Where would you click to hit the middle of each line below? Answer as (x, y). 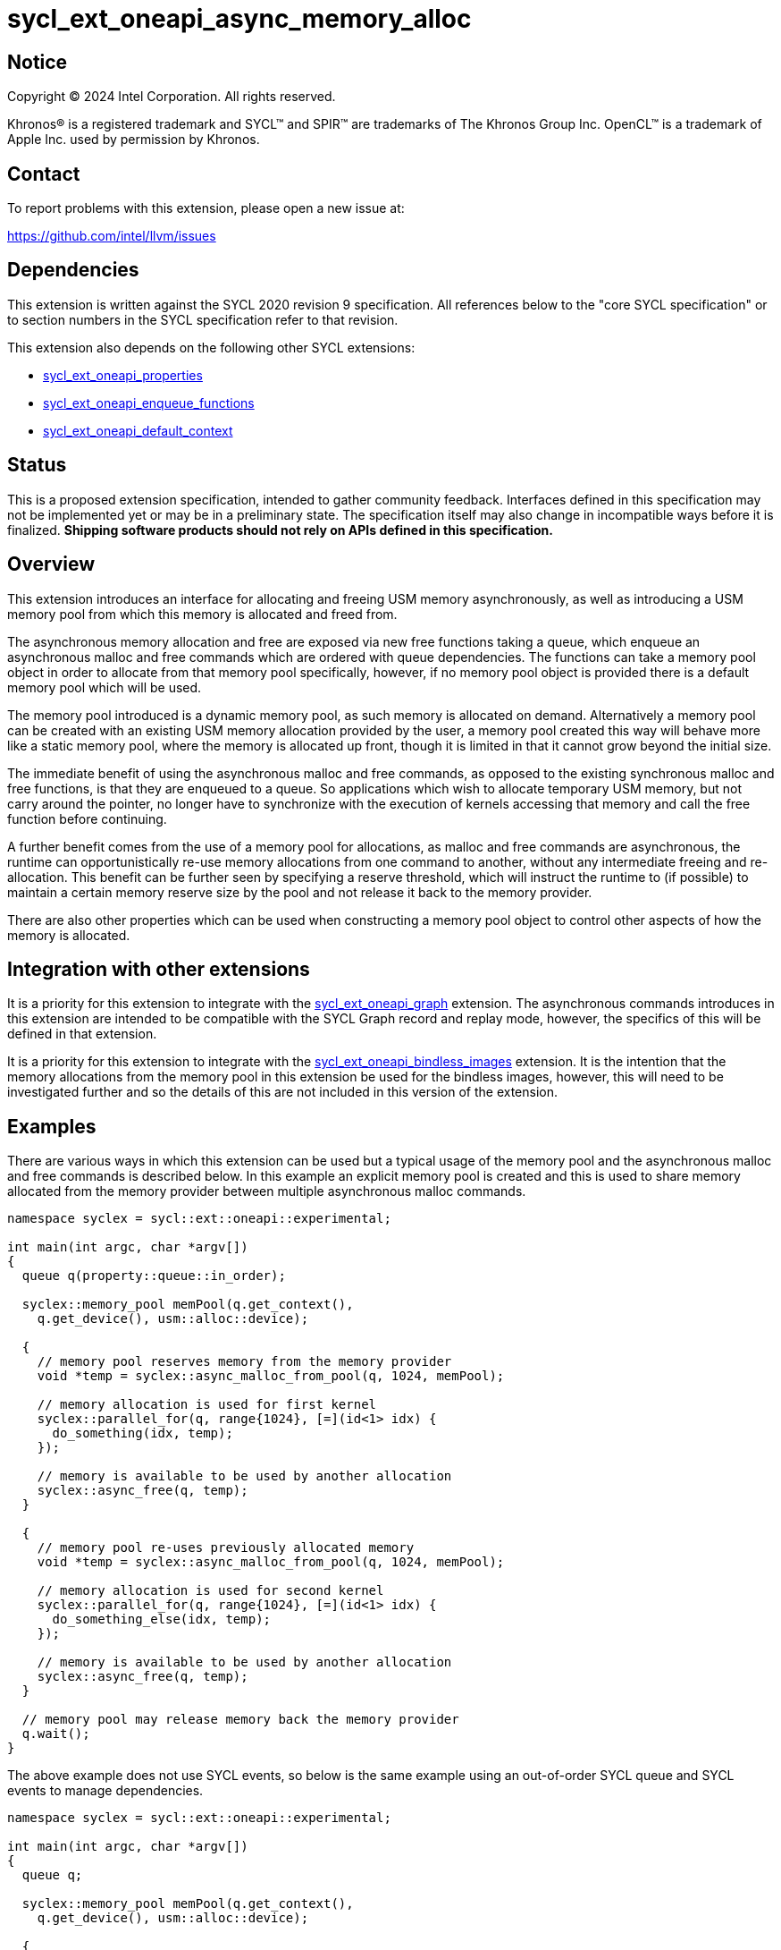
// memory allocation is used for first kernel (207, 1405)
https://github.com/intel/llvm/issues (112, 236)
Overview (51, 564)
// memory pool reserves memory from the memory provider (244, 1362)
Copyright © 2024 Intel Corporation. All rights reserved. (172, 97)
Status (37, 465)
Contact (44, 174)
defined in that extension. (82, 1034)
